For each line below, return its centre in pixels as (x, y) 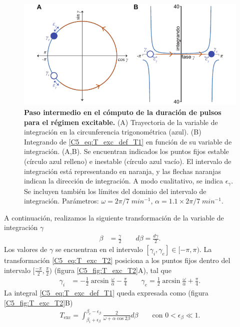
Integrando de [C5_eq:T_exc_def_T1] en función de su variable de (128, 141)
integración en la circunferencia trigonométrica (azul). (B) (113, 132)
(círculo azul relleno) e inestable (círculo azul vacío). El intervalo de (128, 161)
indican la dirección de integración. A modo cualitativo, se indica (124, 181)
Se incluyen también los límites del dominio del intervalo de (115, 191)
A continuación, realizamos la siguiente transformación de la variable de (114, 217)
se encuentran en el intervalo (99, 249)
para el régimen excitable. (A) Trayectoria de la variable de (121, 122)
